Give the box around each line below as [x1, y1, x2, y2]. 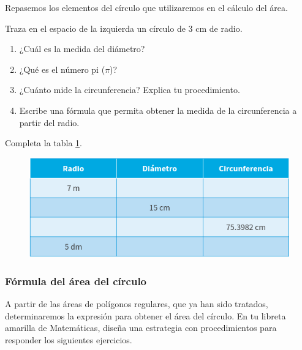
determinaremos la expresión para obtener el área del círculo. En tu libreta [5, 309, 286, 322]
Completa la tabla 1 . [5, 136, 83, 149]
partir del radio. [19, 116, 80, 128]
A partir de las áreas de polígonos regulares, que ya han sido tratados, [5, 297, 268, 310]
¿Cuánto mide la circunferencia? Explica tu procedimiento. [19, 83, 240, 96]
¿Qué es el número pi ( [19, 62, 105, 75]
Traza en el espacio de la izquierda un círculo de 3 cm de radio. [5, 21, 243, 34]
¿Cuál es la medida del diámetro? [19, 42, 145, 55]
